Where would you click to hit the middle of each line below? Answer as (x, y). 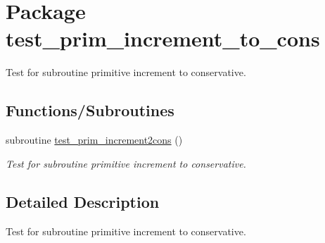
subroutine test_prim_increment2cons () (94, 140)
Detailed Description (83, 201)
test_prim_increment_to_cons (163, 38)
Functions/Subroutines (90, 110)
